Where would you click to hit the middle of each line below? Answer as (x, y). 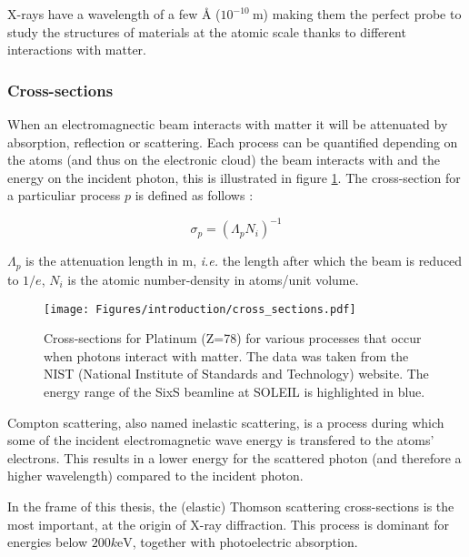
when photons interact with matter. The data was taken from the (226, 355)
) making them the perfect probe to (362, 14)
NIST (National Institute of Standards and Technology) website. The (236, 374)
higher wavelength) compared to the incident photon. (155, 476)
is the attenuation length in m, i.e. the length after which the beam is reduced (244, 261)
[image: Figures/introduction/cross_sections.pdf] (200, 309)
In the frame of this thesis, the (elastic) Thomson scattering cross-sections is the (231, 506)
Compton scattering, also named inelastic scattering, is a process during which (226, 422)
